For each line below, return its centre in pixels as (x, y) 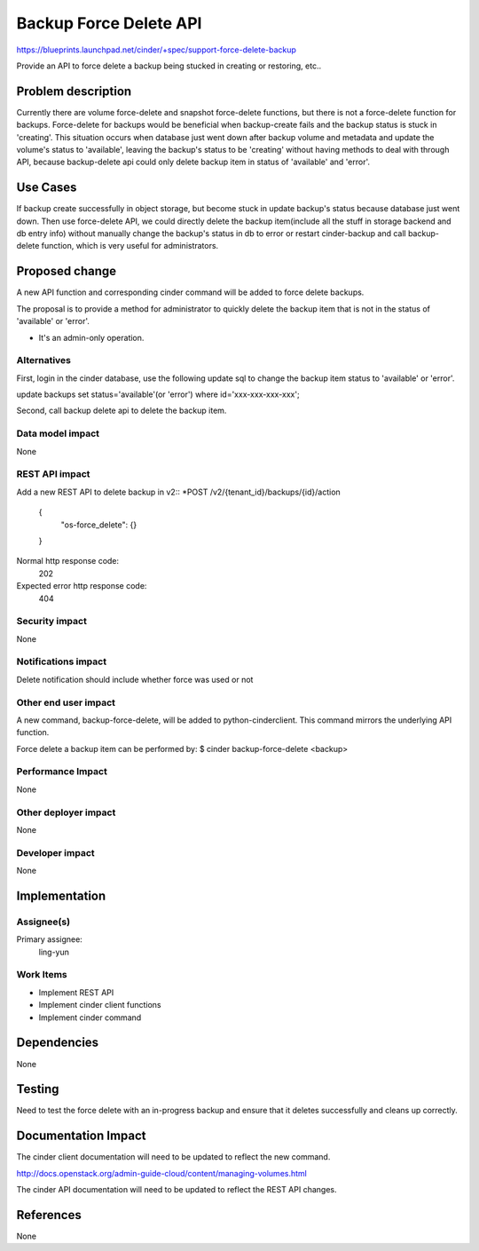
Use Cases (47, 188)
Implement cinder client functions (100, 1005)
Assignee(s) (43, 922)
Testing (38, 1089)
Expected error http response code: (82, 586)
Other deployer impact (66, 812)
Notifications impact (61, 661)
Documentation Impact (81, 1136)
